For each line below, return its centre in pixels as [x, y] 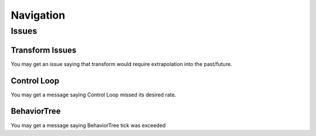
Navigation [38, 15]
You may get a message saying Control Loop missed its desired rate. [94, 95]
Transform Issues [44, 50]
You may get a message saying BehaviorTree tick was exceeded [88, 125]
